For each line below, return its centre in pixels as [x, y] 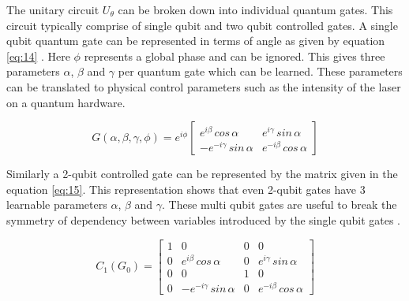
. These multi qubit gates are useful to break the [280, 204]
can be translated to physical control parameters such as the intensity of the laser [204, 86]
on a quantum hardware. [66, 102]
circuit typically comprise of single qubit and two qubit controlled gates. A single [202, 25]
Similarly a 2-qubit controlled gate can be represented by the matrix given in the [202, 174]
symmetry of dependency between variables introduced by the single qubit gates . [203, 219]
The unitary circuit [53, 9]
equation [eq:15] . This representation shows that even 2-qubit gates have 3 [186, 189]
